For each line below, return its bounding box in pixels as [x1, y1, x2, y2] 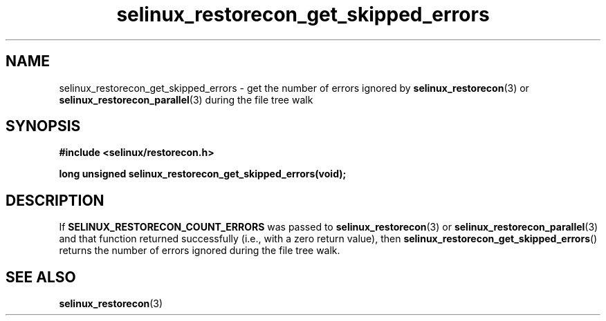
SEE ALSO [6, 268, 76, 286]
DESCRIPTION [6, 191, 104, 209]
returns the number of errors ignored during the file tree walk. [59, 244, 340, 257]
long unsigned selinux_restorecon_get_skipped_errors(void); [59, 168, 347, 180]
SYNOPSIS [6, 117, 81, 135]
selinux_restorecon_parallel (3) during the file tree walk [59, 93, 313, 106]
